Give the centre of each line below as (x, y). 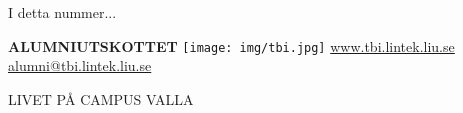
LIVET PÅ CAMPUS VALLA (101, 98)
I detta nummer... (62, 12)
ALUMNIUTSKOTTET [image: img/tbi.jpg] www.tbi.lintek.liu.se (231, 45)
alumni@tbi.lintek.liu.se (80, 65)
